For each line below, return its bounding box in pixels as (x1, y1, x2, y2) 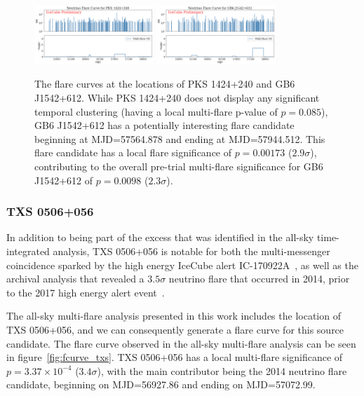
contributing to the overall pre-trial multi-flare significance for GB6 (34, 159, 323, 173)
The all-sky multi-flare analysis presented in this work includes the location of (6, 308, 341, 323)
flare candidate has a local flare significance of (34, 145, 232, 160)
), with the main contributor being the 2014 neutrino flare (97, 363, 347, 378)
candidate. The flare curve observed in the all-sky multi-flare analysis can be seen (6, 336, 356, 350)
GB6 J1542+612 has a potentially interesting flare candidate (34, 118, 295, 132)
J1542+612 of (34, 172, 93, 187)
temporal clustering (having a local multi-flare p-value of (34, 104, 278, 118)
